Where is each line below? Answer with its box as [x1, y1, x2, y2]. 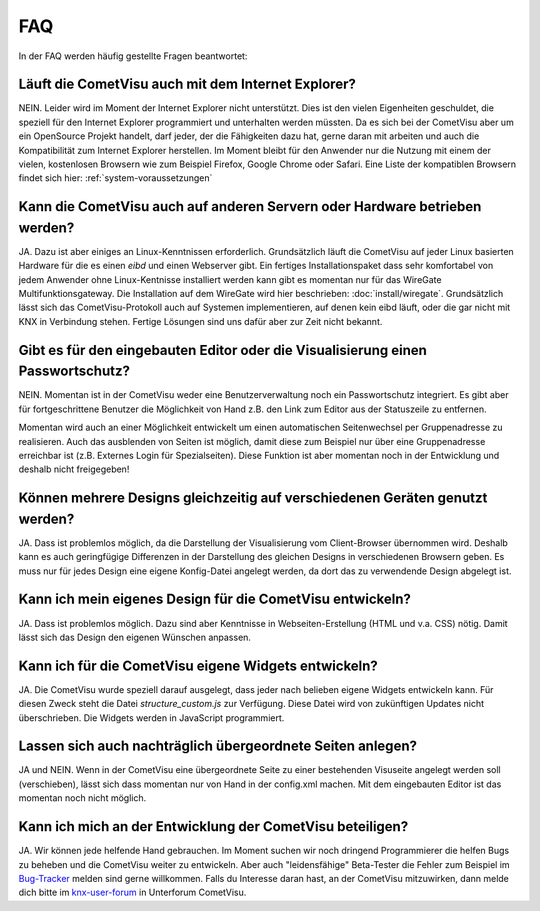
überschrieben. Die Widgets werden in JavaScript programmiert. [18, 711, 285, 724]
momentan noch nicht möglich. [18, 792, 147, 804]
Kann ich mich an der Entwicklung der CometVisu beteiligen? [18, 818, 409, 835]
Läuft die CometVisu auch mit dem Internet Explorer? [18, 76, 357, 93]
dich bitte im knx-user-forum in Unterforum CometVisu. [18, 886, 247, 899]
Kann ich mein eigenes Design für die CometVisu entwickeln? [18, 591, 412, 608]
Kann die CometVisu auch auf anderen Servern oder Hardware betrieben [18, 198, 482, 215]
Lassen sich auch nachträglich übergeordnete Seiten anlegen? [18, 738, 417, 755]
